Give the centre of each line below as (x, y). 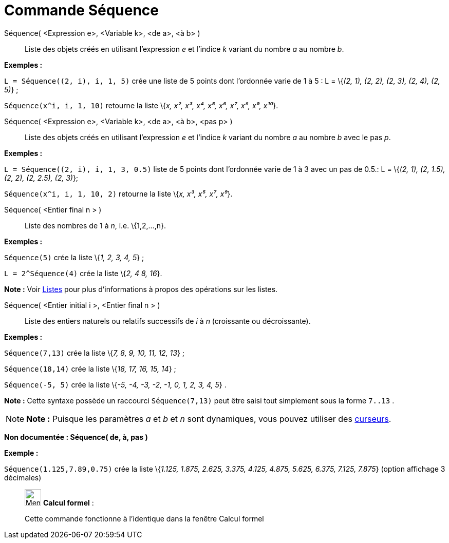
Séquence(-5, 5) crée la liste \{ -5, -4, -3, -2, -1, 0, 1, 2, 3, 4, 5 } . (115, 384)
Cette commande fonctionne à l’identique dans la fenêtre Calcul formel (144, 518)
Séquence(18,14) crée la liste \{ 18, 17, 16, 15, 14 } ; (90, 369)
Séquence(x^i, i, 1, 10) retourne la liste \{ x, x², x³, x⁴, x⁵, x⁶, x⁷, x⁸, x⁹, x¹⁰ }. (141, 105)
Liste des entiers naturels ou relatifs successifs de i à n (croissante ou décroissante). (168, 321)
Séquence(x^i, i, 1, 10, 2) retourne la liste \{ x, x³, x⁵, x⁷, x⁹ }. (118, 193)
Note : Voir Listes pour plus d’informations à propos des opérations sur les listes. (141, 289)
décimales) (23, 477)
